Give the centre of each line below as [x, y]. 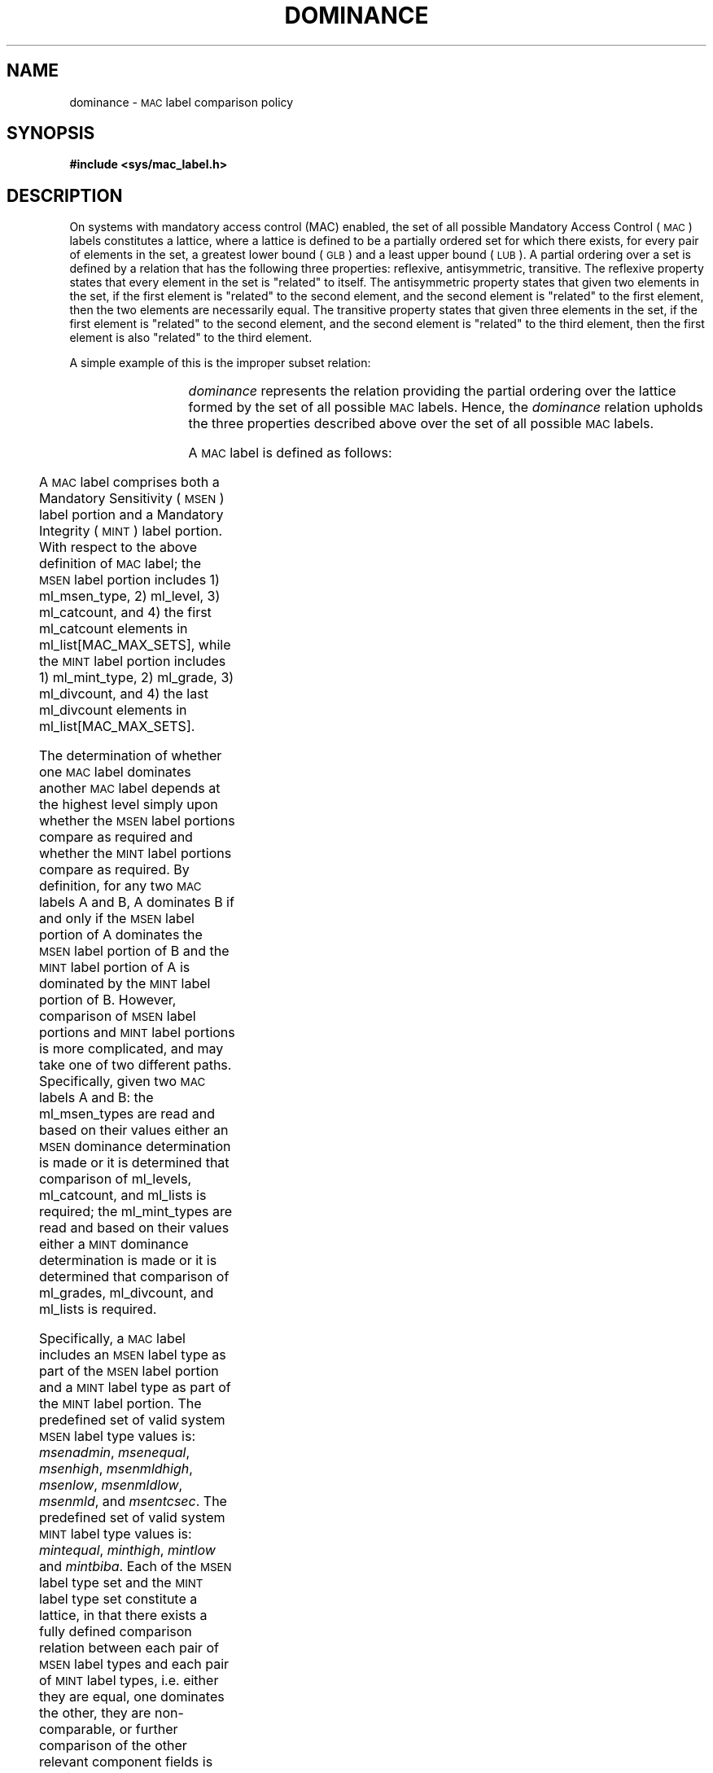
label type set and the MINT [121, 1583]
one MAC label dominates [115, 772]
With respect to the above [118, 547]
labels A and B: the [96, 1098]
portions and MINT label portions [137, 1033]
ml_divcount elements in [113, 710]
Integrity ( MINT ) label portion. [131, 531]
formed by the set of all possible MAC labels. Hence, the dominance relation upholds [446, 407]
